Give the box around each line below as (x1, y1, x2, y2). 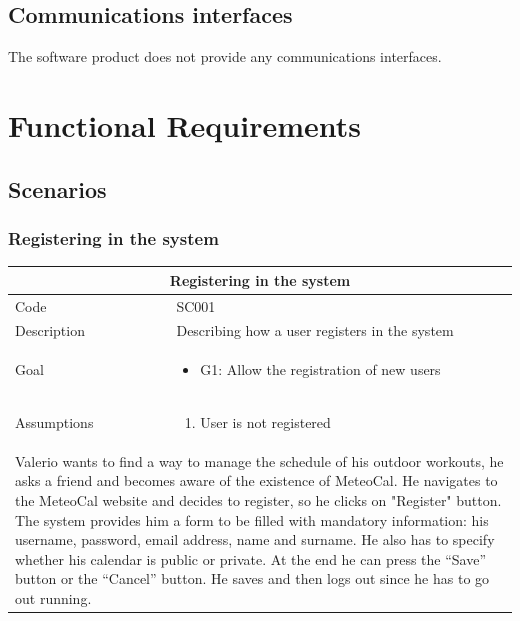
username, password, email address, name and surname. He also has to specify (15, 529, 495, 550)
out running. (15, 588, 92, 609)
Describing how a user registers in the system (176, 320, 454, 341)
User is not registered (200, 412, 331, 433)
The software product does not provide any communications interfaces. (8, 46, 442, 67)
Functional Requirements (8, 104, 361, 145)
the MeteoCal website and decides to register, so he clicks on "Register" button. (15, 490, 502, 511)
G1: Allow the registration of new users (200, 359, 441, 380)
